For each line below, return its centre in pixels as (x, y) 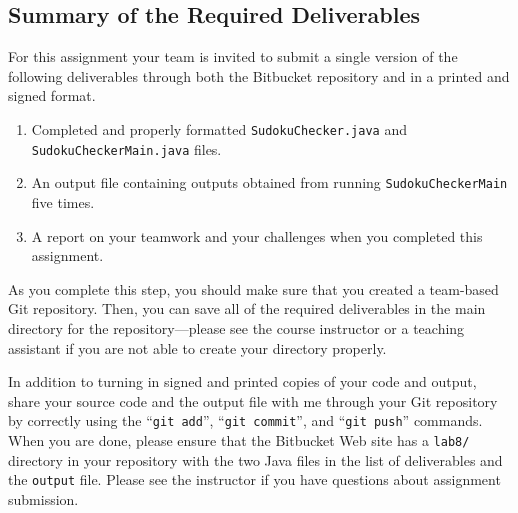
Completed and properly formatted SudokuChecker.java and (219, 128)
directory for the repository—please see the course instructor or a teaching (236, 327)
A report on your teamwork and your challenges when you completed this (257, 235)
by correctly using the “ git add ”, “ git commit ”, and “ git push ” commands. (245, 420)
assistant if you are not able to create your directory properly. (197, 347)
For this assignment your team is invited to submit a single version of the (233, 56)
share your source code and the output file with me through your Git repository (253, 400)
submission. (43, 498)
